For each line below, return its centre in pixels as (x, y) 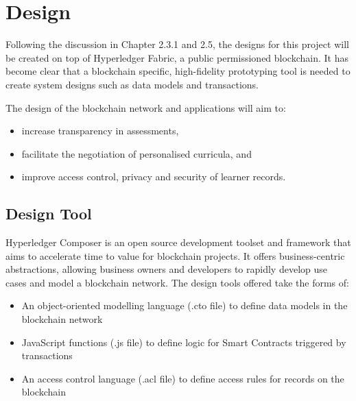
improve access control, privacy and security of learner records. (154, 177)
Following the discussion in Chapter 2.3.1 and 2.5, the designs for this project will (177, 44)
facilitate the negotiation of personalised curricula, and (137, 153)
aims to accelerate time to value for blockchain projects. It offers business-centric (175, 255)
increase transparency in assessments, (100, 131)
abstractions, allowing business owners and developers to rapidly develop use (166, 269)
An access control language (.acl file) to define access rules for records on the (183, 378)
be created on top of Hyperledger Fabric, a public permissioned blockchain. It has (177, 57)
